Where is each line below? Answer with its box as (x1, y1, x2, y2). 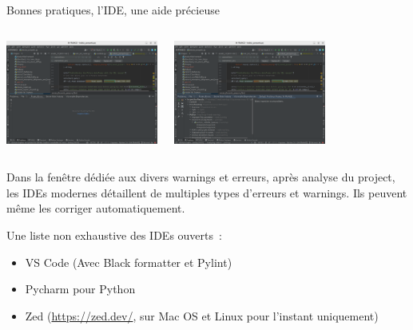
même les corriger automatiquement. (6, 200, 185, 217)
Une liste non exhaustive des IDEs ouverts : (6, 226, 222, 243)
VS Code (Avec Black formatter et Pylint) (25, 253, 232, 270)
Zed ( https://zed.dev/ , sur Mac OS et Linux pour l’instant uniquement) (25, 307, 379, 324)
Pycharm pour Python (25, 280, 136, 297)
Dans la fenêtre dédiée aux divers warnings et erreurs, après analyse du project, (6, 169, 395, 185)
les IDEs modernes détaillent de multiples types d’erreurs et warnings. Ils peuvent (6, 184, 407, 201)
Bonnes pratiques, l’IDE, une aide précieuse (6, 2, 220, 18)
